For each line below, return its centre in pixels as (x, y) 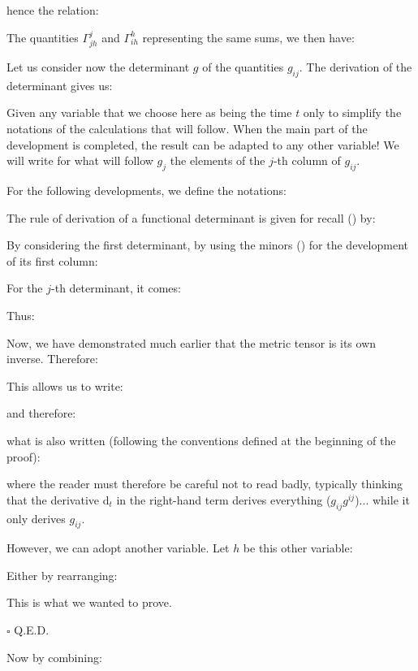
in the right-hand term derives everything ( (224, 499)
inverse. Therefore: (52, 359)
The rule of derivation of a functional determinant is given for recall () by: (191, 217)
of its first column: (52, 260)
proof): (24, 456)
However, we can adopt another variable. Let (118, 548)
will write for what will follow (80, 160)
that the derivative (53, 499)
